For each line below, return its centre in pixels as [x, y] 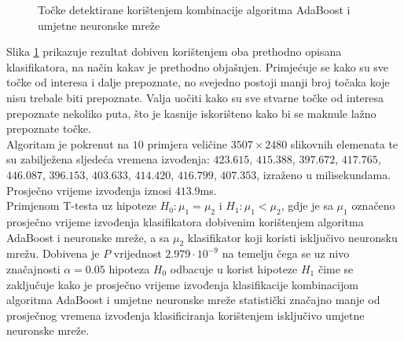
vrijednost [138, 253]
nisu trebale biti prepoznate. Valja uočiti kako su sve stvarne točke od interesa [195, 97]
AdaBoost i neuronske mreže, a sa [88, 237]
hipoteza [129, 268]
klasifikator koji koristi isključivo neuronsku [292, 237]
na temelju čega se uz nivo [286, 253]
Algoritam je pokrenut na [68, 143]
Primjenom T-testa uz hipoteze [81, 205]
